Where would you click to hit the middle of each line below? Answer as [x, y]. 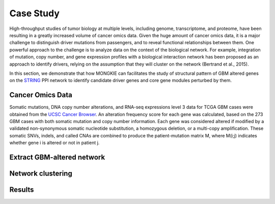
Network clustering [41, 173]
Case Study [34, 13]
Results [22, 190]
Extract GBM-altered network [57, 157]
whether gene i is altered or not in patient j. [54, 143]
